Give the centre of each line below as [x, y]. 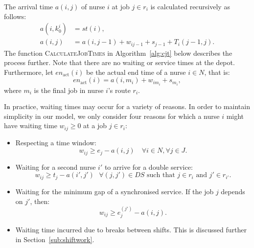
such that [161, 175]
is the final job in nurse [69, 90]
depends [233, 191]
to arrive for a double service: [149, 167]
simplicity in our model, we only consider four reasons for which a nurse [112, 116]
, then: [40, 201]
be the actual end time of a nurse [136, 72]
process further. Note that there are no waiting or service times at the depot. [119, 62]
